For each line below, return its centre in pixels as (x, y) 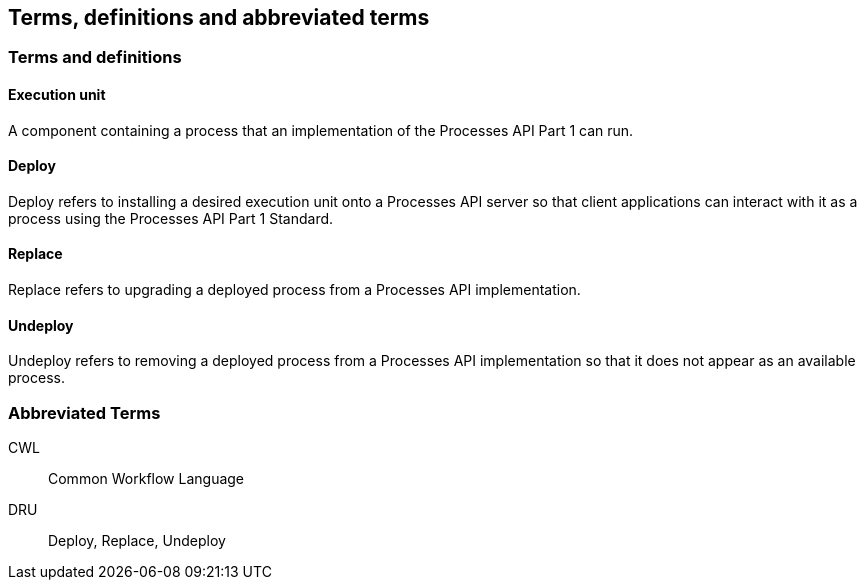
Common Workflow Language (146, 479)
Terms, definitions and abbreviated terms (219, 17)
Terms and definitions (95, 57)
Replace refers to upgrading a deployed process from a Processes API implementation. (294, 290)
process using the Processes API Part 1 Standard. (171, 218)
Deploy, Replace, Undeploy (137, 541)
